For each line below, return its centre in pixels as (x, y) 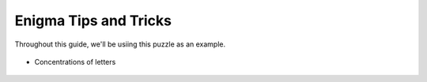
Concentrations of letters (75, 61)
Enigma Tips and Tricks (93, 20)
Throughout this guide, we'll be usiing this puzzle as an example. (120, 44)
